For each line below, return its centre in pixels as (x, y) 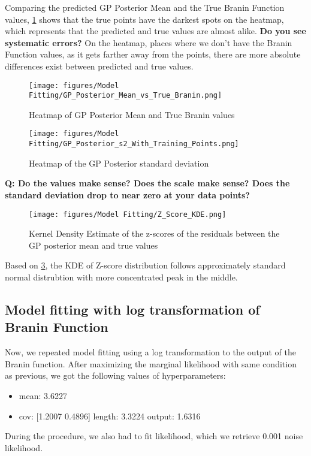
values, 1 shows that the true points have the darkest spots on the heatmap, (144, 19)
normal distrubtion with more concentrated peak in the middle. (121, 277)
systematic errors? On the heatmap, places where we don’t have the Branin (149, 42)
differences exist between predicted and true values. (99, 66)
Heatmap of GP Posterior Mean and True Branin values (132, 114)
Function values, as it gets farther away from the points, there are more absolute (153, 54)
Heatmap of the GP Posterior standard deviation (119, 163)
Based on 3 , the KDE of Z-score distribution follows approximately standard (145, 265)
